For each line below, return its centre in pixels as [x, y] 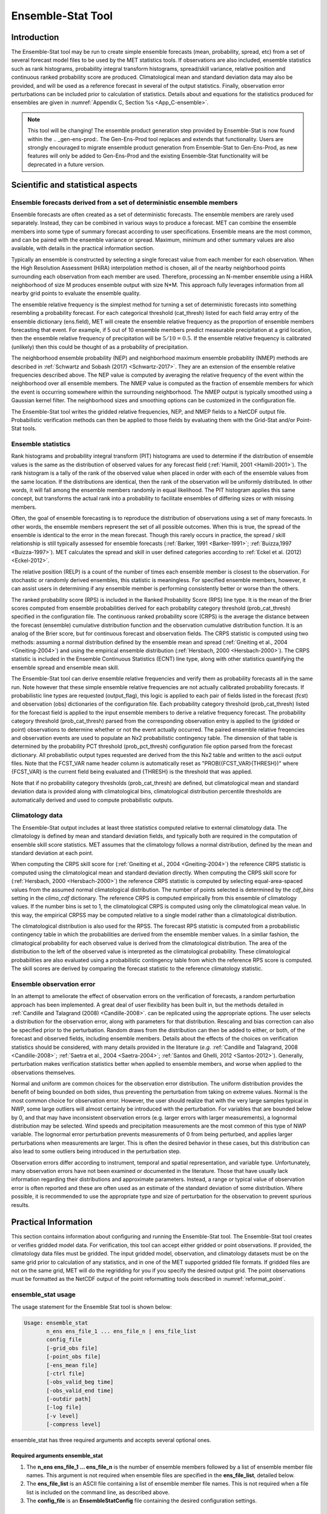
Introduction [35, 37]
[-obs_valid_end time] [80, 1390]
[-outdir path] [69, 1399]
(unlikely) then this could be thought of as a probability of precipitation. [100, 347]
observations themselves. [43, 1073]
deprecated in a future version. [66, 164]
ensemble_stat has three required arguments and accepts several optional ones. [111, 1440]
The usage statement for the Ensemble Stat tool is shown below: [91, 1307]
